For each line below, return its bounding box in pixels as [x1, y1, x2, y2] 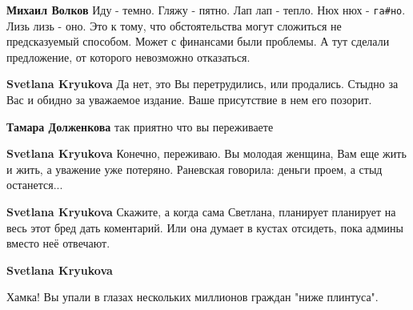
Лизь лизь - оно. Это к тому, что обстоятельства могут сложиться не [6, 17, 342, 34]
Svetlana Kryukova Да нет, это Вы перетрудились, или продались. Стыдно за [6, 75, 399, 92]
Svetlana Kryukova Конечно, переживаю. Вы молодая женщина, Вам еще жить [6, 145, 407, 162]
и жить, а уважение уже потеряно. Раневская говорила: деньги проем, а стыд [6, 160, 383, 177]
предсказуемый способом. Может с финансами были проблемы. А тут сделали [6, 33, 390, 50]
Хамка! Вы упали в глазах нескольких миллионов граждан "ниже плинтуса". [6, 288, 379, 305]
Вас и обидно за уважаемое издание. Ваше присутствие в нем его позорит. [6, 91, 372, 108]
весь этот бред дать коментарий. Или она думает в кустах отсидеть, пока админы [6, 219, 403, 236]
